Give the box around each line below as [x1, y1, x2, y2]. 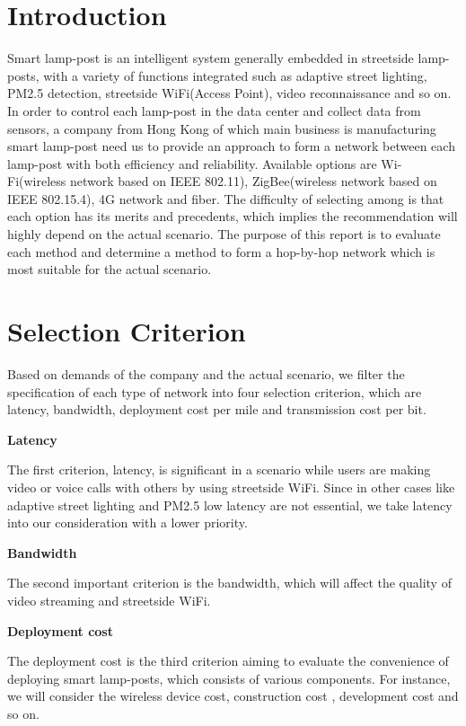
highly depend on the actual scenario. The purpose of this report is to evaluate [7, 225, 441, 243]
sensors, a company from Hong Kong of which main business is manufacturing [7, 119, 436, 137]
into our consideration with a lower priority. [7, 513, 248, 532]
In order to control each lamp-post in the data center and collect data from [7, 101, 421, 120]
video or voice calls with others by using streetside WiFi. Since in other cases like [7, 477, 455, 496]
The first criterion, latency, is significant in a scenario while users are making [7, 460, 431, 479]
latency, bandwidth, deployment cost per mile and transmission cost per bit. [7, 400, 426, 419]
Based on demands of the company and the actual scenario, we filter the [7, 364, 405, 383]
